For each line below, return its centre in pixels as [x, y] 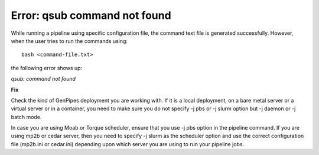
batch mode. [26, 117]
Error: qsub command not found [91, 15]
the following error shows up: [47, 68]
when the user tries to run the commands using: [69, 41]
